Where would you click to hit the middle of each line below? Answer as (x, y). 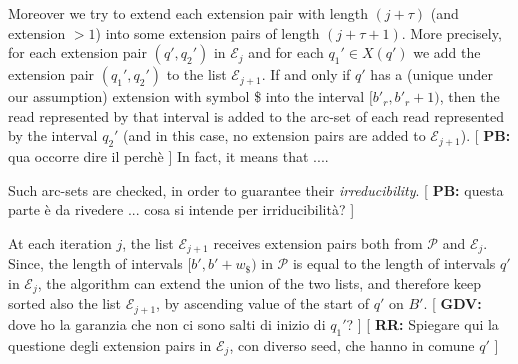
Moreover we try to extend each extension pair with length (188, 13)
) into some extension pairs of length (207, 32)
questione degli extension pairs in (110, 344)
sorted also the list (65, 303)
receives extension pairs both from (318, 242)
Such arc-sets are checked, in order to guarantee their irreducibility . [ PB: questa (256, 189)
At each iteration (60, 242)
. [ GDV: (452, 303)
